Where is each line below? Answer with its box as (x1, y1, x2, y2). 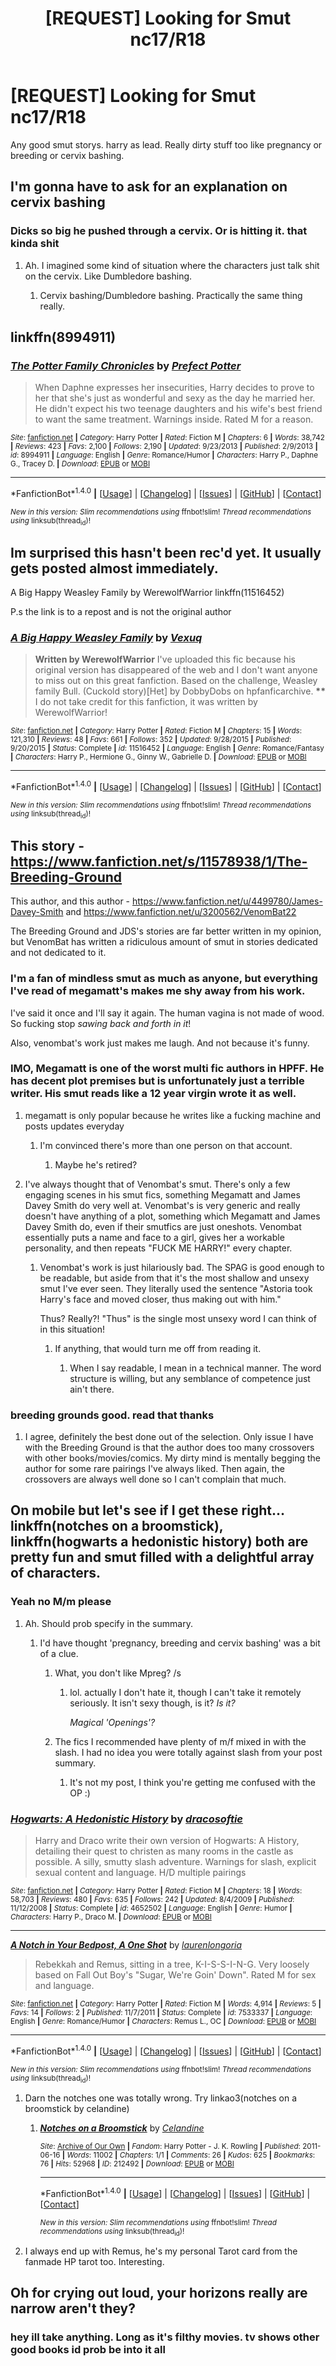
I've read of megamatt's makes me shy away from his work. (10, 984, 306, 998)
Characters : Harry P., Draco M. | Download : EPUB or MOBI (10, 1912, 212, 1922)
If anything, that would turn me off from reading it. (54, 1342, 262, 1354)
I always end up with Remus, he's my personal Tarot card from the (24, 2245, 298, 2257)
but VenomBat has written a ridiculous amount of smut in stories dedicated (10, 936, 318, 948)
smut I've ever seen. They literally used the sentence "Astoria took (39, 1282, 313, 1294)
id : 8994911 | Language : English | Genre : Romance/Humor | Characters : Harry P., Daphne (10, 450, 319, 461)
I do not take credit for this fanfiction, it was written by (34, 696, 258, 708)
